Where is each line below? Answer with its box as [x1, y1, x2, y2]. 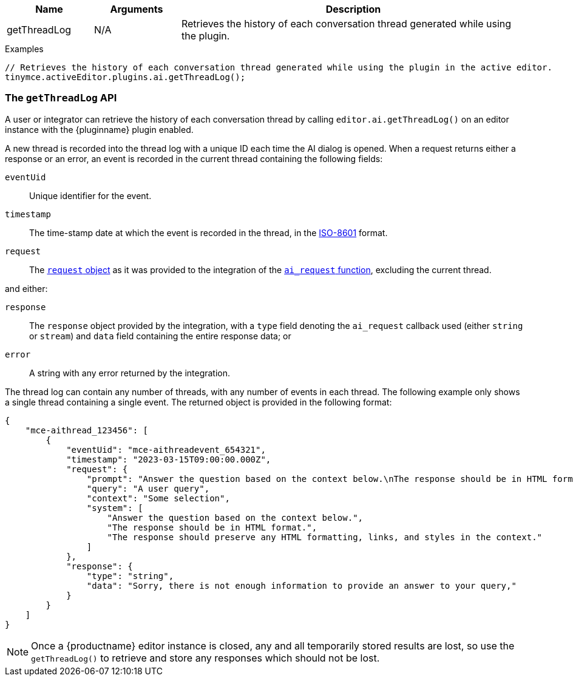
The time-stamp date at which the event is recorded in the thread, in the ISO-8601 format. [29, 227, 388, 238]
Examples [5, 44, 44, 54]
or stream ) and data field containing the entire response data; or [29, 330, 291, 341]
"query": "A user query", [86, 483, 210, 493]
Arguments [110, 3, 163, 15]
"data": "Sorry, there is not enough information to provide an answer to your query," [86, 580, 517, 591]
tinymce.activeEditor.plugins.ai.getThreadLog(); [5, 72, 246, 82]
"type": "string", [86, 571, 174, 581]
